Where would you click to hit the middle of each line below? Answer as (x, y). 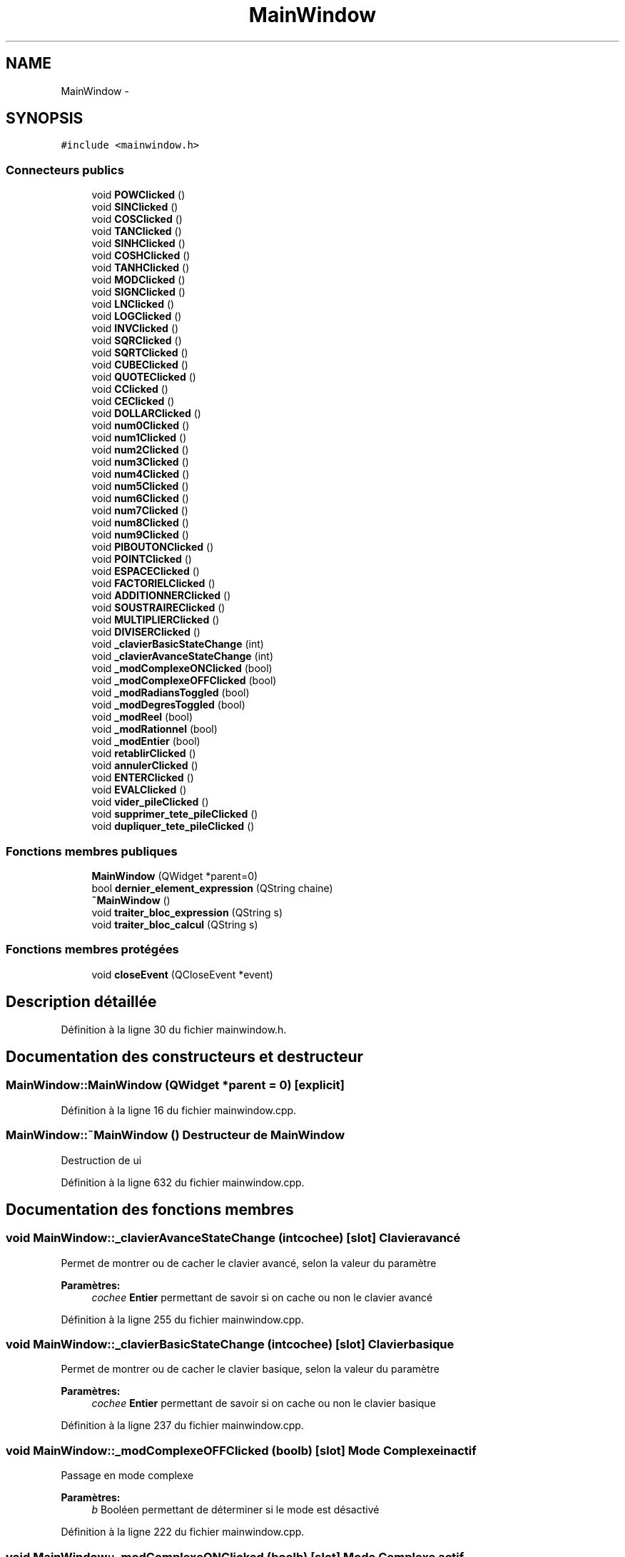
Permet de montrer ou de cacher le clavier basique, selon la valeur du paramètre (250, 1369)
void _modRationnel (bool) (154, 729)
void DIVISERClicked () (146, 632)
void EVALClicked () (139, 790)
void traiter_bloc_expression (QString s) (187, 912)
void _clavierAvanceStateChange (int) (183, 656)
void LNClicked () (133, 304)
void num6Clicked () (140, 499)
